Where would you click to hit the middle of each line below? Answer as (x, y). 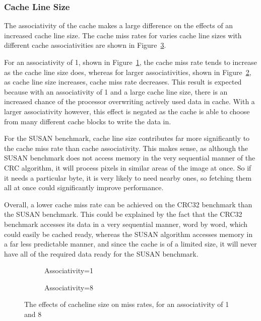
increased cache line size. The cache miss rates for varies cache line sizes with (123, 35)
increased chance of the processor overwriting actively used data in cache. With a (129, 101)
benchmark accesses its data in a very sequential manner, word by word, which (126, 224)
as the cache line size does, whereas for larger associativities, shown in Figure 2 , (128, 72)
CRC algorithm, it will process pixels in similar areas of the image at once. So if (128, 167)
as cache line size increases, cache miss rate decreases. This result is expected (123, 82)
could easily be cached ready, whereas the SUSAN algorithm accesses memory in (128, 234)
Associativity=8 (69, 287)
